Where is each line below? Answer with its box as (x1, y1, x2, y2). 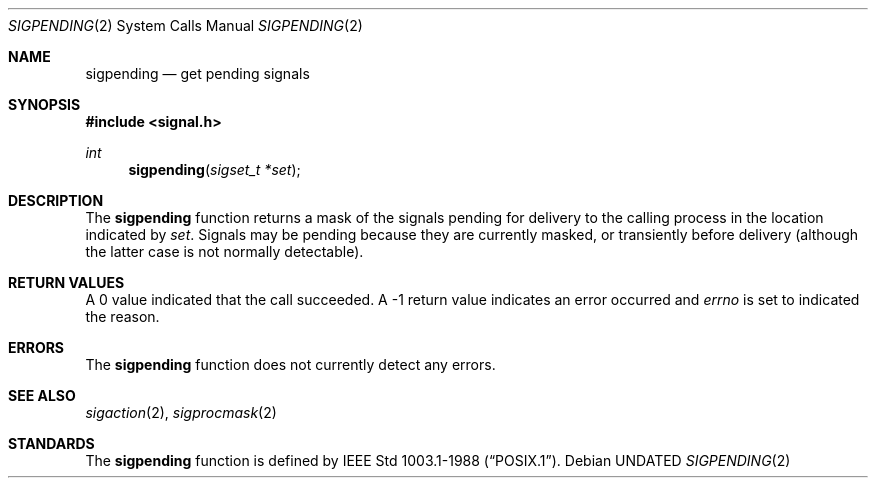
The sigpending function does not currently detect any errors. (85, 356, 496, 373)
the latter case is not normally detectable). (85, 243, 364, 260)
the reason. (85, 308, 160, 325)
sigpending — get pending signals (85, 65, 310, 82)
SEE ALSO (8, 387, 76, 404)
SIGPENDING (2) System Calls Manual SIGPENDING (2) (8, 17, 363, 34)
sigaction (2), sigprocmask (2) (85, 404, 277, 421)
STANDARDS (8, 435, 95, 452)
